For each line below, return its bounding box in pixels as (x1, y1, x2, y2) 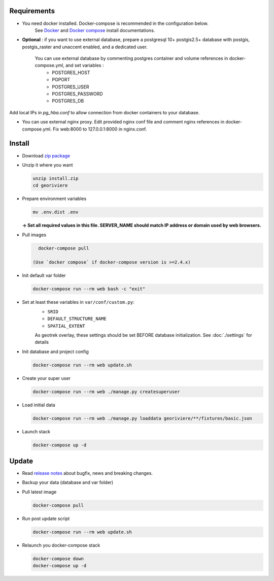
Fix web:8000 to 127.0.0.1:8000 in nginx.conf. (52, 126, 147, 132)
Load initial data (22, 402, 55, 408)
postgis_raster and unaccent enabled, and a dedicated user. (22, 44, 148, 50)
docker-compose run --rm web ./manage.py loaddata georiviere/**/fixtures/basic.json (32, 415, 252, 421)
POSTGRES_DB (52, 98, 84, 104)
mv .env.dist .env (32, 209, 79, 215)
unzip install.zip (32, 175, 79, 181)
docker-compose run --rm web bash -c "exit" (32, 286, 146, 292)
